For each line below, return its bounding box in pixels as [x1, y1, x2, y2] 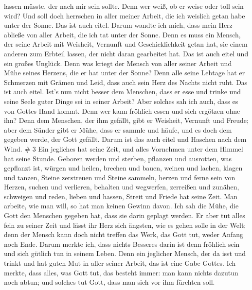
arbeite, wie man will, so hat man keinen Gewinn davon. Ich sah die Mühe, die [4, 201, 239, 211]
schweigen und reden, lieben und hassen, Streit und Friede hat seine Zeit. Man [4, 191, 238, 201]
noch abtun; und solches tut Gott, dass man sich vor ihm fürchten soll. [4, 277, 215, 287]
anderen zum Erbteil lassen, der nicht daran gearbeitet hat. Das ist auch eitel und [4, 48, 249, 58]
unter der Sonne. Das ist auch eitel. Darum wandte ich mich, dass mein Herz [4, 20, 233, 30]
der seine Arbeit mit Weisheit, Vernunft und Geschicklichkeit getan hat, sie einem [4, 39, 248, 49]
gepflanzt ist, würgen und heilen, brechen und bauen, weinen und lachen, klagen [4, 163, 243, 173]
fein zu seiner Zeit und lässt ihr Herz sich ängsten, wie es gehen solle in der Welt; [4, 220, 246, 230]
